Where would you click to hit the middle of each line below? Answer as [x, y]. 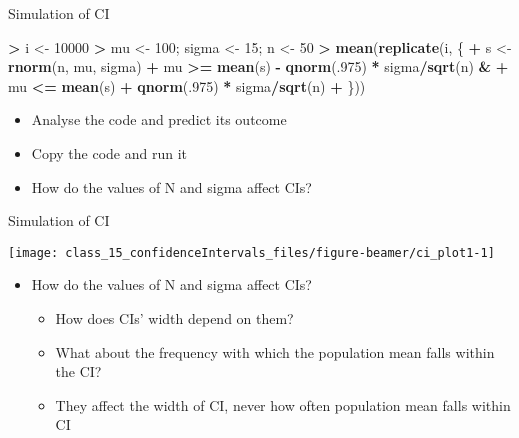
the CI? [78, 371]
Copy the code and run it [109, 152]
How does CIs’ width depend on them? [174, 318]
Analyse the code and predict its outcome [159, 119]
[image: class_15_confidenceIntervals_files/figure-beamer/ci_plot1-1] [251, 252]
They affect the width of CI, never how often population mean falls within [283, 404]
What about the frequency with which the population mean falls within [275, 351]
